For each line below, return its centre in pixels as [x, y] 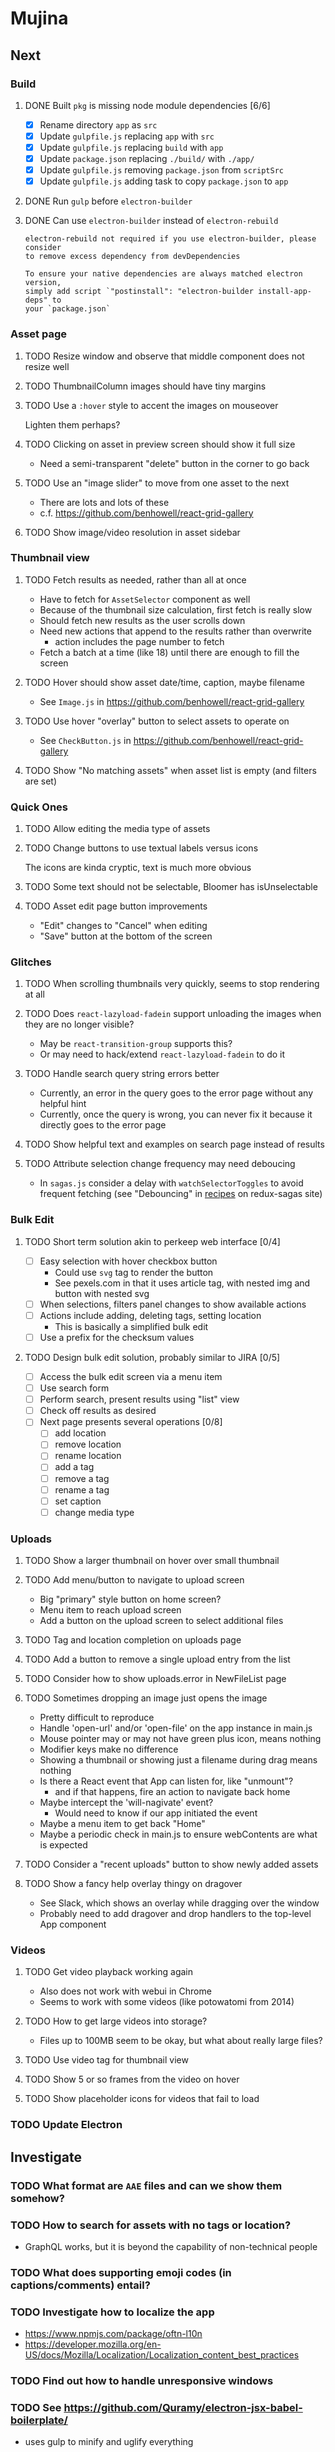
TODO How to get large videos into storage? [116, 2021]
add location [80, 1433]
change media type [94, 1512]
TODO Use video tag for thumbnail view [106, 2060]
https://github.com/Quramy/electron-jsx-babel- [183, 2407]
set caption [78, 1501]
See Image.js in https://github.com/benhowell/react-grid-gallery [172, 701]
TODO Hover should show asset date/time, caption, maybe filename [164, 682]
